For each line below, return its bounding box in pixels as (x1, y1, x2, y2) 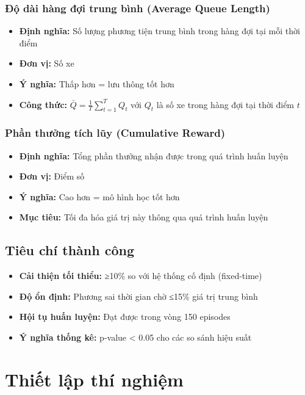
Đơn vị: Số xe (19, 57, 74, 70)
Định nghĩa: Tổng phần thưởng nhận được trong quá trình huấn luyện (19, 149, 289, 162)
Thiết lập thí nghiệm (5, 366, 184, 391)
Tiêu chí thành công (5, 241, 134, 259)
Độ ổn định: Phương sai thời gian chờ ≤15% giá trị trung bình (19, 289, 258, 302)
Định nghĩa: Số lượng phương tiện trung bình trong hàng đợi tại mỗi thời (19, 24, 300, 37)
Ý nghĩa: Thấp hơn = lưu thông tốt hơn (19, 78, 174, 90)
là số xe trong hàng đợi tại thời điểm (156, 98, 295, 111)
